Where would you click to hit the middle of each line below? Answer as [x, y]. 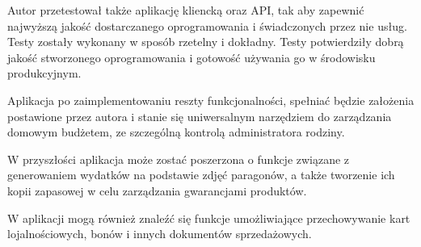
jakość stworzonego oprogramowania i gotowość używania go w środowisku [192, 57]
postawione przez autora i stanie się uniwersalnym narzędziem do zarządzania [200, 116]
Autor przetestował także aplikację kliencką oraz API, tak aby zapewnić [186, 10]
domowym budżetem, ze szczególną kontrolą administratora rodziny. [176, 132]
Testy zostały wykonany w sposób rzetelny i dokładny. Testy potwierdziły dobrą [206, 42]
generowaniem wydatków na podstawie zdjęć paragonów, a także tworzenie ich [201, 175]
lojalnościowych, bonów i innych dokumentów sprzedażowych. [160, 234]
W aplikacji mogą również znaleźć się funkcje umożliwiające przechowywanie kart [209, 218]
